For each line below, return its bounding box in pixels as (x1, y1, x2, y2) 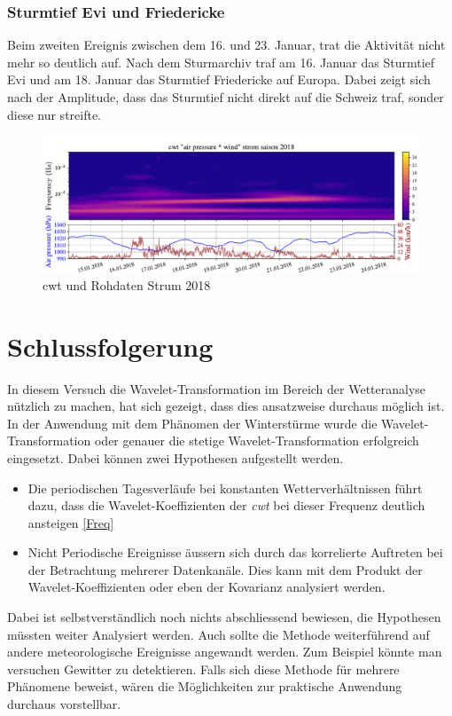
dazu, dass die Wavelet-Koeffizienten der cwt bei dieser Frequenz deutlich (27, 496, 425, 515)
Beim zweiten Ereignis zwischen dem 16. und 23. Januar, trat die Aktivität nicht (7, 35, 446, 54)
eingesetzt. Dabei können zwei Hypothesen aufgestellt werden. (7, 448, 344, 467)
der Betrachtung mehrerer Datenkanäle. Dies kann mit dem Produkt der (27, 560, 423, 578)
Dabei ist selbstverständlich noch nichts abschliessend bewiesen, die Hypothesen (7, 608, 441, 626)
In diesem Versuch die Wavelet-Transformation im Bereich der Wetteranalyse (7, 379, 426, 397)
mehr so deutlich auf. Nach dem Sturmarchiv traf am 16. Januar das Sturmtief (7, 52, 435, 71)
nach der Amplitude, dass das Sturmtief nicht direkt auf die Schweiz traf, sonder (7, 88, 444, 106)
